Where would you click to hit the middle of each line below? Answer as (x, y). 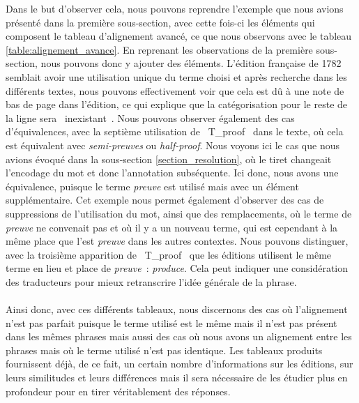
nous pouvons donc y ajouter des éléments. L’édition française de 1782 (191, 63)
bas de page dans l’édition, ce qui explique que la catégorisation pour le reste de (177, 104)
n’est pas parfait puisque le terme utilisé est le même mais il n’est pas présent (171, 322)
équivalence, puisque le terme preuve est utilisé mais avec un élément (152, 186)
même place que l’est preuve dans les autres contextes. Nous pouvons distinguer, (177, 241)
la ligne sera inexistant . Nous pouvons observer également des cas (150, 117)
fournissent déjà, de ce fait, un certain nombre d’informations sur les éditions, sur (179, 364)
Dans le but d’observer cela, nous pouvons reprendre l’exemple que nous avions (175, 8)
